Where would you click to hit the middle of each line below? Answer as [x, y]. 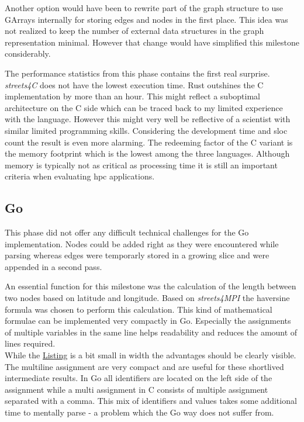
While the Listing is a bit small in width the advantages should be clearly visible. [151, 355]
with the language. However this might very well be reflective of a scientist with [148, 119]
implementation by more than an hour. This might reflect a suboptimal [133, 96]
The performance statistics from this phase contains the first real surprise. [137, 73]
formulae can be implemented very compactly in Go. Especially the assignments [148, 321]
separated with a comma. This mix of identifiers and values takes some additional [151, 401]
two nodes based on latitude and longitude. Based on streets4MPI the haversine [147, 298]
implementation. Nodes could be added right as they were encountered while [142, 243]
